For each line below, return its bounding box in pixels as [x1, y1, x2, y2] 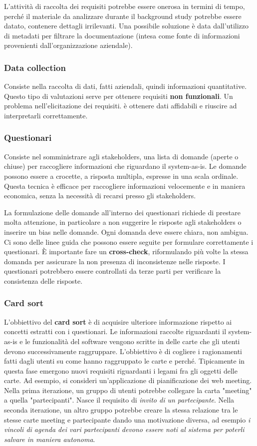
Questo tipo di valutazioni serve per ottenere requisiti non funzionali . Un [4, 90, 233, 101]
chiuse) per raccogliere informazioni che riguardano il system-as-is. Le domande [4, 161, 247, 171]
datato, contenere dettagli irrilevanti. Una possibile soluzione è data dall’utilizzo [4, 20, 249, 31]
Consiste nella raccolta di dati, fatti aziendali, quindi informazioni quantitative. [4, 81, 247, 91]
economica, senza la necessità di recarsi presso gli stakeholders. [4, 190, 196, 201]
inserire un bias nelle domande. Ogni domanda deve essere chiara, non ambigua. [4, 226, 249, 237]
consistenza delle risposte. [4, 275, 83, 286]
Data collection [4, 61, 66, 73]
